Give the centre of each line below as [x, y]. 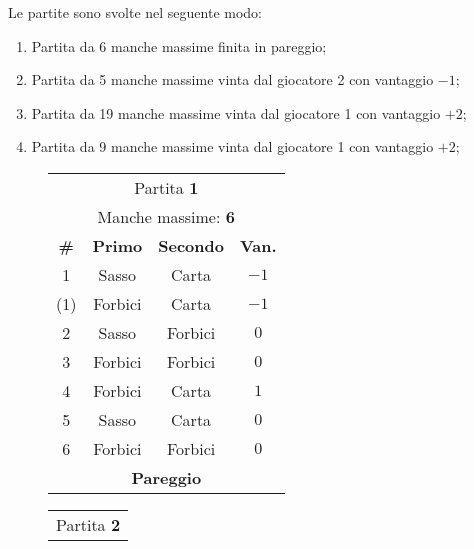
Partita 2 [88, 524]
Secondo [191, 245]
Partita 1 [166, 187]
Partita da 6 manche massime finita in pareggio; [179, 45]
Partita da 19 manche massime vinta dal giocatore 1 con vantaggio [236, 112]
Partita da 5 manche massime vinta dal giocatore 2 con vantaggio [232, 79]
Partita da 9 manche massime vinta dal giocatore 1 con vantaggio [232, 146]
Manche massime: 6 [166, 216]
